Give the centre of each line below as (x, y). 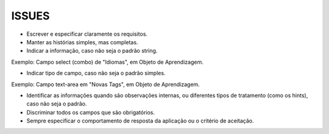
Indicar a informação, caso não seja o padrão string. (92, 51)
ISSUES (30, 16)
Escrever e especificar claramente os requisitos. (87, 34)
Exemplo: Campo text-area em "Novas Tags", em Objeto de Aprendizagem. (106, 84)
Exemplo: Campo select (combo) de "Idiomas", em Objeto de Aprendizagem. (107, 62)
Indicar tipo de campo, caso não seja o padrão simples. (96, 73)
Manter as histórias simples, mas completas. (82, 42)
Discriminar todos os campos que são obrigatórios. (91, 112)
